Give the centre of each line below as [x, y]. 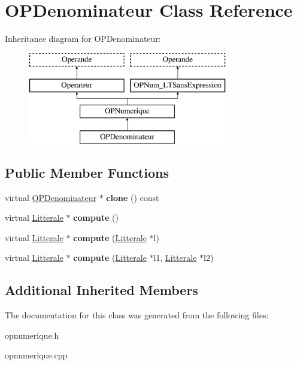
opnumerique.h [32, 335]
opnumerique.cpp [36, 355]
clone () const [133, 197]
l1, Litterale [175, 258]
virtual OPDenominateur [51, 197]
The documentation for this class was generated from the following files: [137, 315]
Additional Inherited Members [101, 290]
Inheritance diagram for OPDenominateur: [83, 39]
